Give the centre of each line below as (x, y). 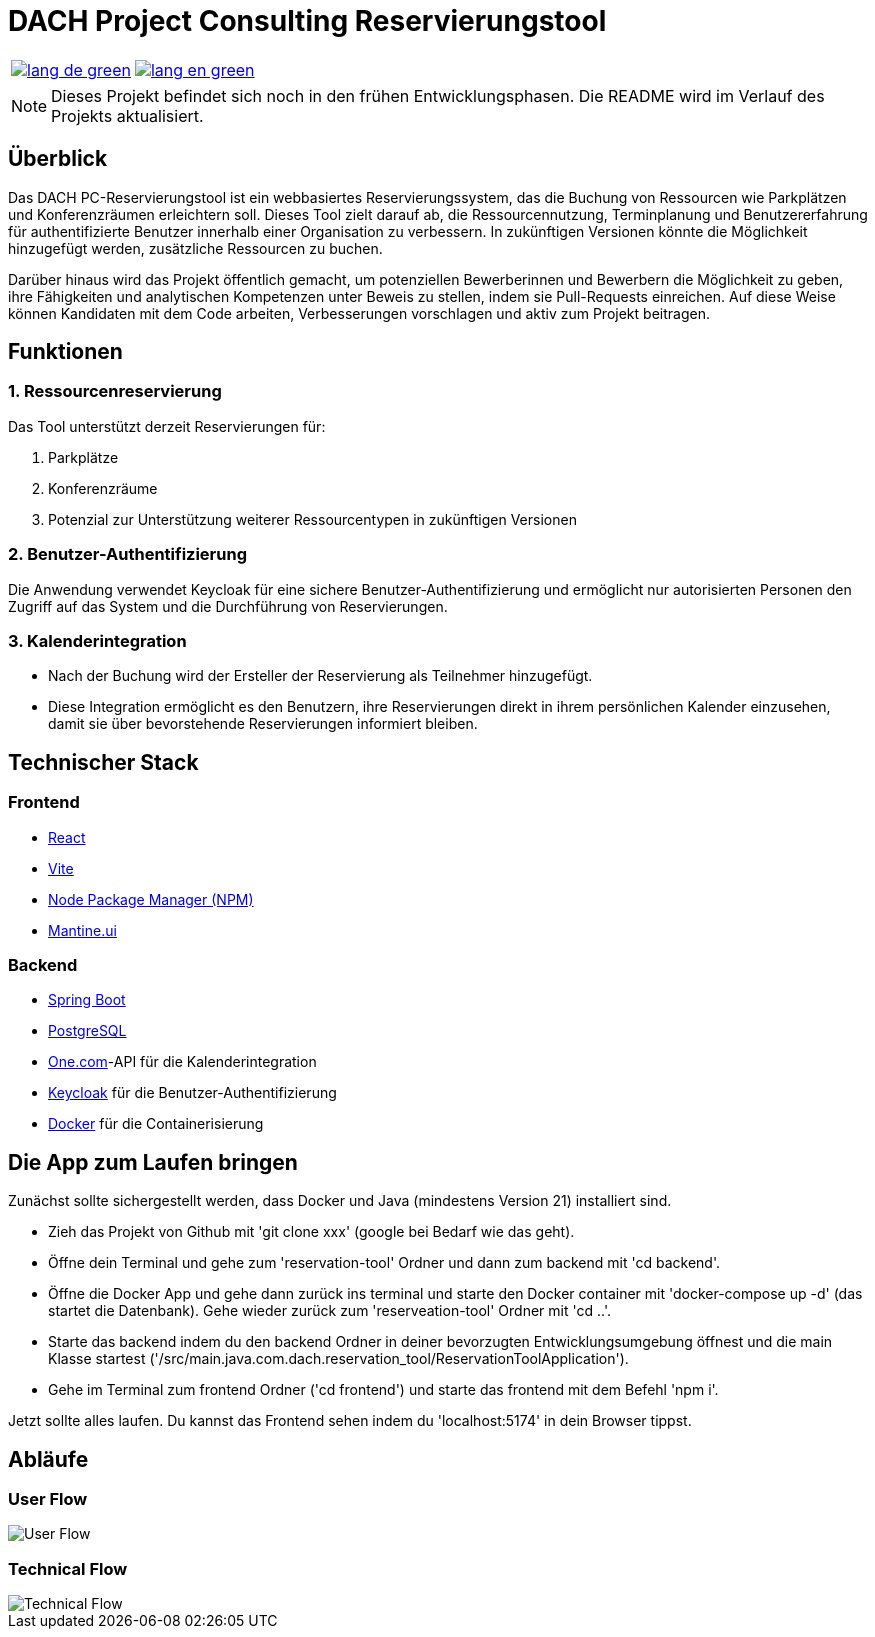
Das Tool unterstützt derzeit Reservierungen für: (167, 426)
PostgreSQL (87, 1031)
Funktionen (65, 352)
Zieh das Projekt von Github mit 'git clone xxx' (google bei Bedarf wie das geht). (311, 1232)
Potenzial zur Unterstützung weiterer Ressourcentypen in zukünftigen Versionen (312, 519)
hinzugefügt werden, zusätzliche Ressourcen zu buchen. (195, 248)
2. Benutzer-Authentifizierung (127, 554)
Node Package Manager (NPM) (151, 899)
